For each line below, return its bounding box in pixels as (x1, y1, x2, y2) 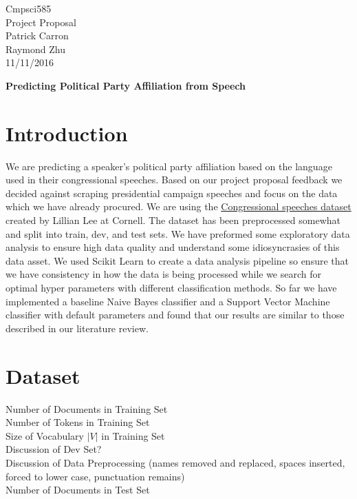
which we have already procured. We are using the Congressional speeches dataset (6, 199, 351, 214)
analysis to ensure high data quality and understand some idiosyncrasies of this (6, 240, 340, 254)
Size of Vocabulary (6, 428, 85, 442)
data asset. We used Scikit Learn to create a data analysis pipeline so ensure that (6, 253, 349, 267)
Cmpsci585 (6, 1, 52, 15)
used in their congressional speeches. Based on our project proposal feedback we (6, 172, 343, 187)
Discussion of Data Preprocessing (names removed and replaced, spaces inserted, (6, 455, 345, 469)
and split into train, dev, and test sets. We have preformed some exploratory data (6, 226, 350, 241)
